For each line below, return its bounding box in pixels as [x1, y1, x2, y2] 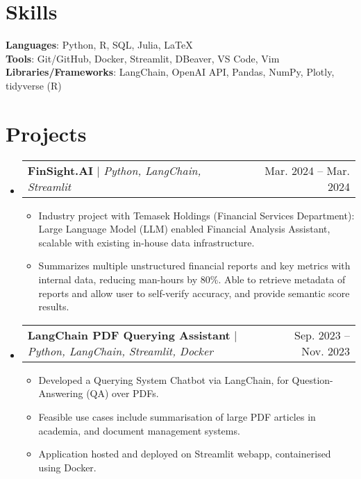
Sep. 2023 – [294, 326, 350, 343]
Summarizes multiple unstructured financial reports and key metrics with [38, 258, 351, 273]
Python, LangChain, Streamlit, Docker [27, 342, 214, 359]
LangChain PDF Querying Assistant [27, 326, 230, 343]
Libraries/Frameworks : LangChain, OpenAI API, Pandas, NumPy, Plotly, [6, 65, 335, 79]
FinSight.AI [27, 162, 94, 178]
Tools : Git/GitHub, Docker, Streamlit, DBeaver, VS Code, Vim [6, 51, 280, 65]
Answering [38, 386, 83, 401]
